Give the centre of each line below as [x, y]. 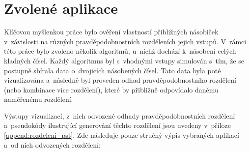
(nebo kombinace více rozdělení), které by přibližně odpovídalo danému [111, 89]
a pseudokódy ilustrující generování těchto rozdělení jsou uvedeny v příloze [118, 125]
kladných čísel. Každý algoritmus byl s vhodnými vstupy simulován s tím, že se [124, 60]
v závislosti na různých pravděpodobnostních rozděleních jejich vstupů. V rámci [125, 41]
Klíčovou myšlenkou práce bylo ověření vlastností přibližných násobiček [111, 32]
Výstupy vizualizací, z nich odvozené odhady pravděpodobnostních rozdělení [120, 115]
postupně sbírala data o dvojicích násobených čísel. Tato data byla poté [112, 70]
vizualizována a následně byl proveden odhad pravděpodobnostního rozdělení [120, 80]
